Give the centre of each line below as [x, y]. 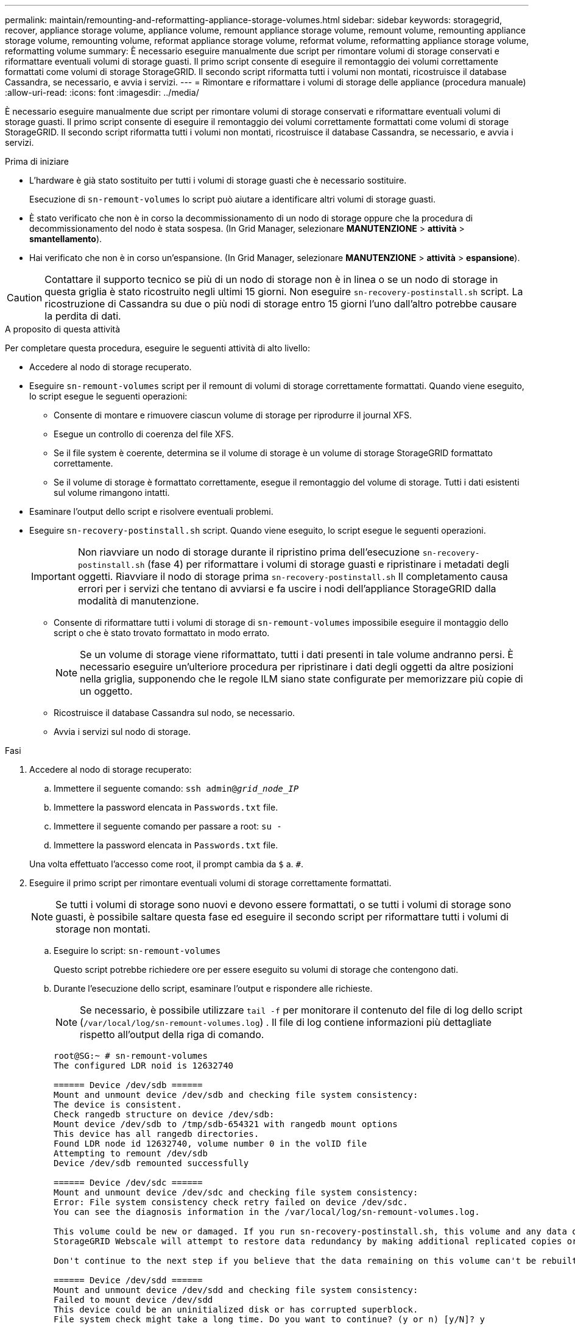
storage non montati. [103, 929]
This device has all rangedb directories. [157, 1134]
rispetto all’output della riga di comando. [172, 1034]
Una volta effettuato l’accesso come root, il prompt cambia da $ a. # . [167, 864]
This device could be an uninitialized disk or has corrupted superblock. [236, 1309]
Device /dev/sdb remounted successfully [151, 1163]
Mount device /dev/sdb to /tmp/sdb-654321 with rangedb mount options [226, 1124]
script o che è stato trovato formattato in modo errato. [162, 633]
